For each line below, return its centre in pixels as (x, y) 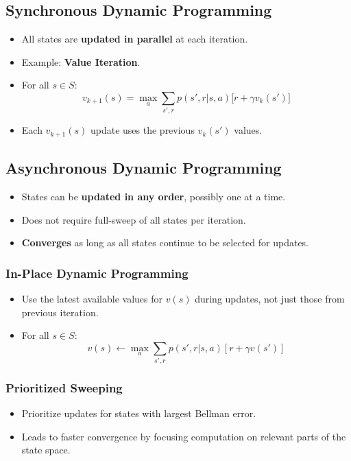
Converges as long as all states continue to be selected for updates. (165, 243)
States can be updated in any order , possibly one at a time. (154, 196)
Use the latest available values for (92, 298)
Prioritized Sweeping (64, 388)
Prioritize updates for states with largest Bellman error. (139, 413)
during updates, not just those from (270, 298)
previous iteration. (60, 312)
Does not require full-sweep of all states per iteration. (134, 219)
